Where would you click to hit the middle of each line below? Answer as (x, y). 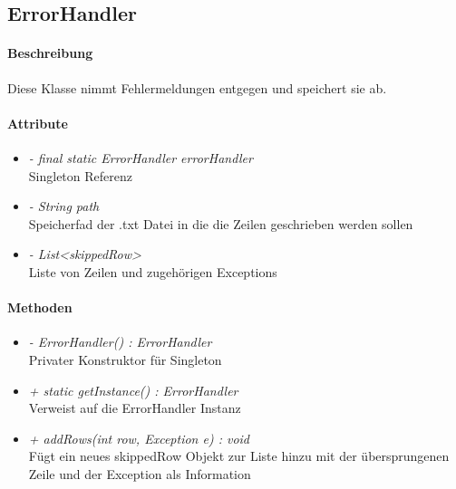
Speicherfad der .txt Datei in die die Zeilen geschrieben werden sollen (221, 223)
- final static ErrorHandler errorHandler (141, 157)
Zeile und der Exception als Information (140, 473)
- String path (64, 206)
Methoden (40, 307)
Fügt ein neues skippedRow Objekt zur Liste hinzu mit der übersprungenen (239, 456)
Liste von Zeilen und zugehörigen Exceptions (153, 271)
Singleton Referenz (80, 175)
